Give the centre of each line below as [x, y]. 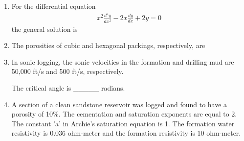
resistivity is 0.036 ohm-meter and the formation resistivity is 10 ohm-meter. [126, 133]
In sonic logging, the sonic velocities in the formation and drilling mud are [123, 61]
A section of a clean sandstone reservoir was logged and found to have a [119, 104]
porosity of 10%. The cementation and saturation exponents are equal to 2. [124, 114]
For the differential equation [54, 6]
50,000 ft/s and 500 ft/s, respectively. [67, 71]
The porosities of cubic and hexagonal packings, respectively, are [108, 45]
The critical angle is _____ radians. [68, 88]
